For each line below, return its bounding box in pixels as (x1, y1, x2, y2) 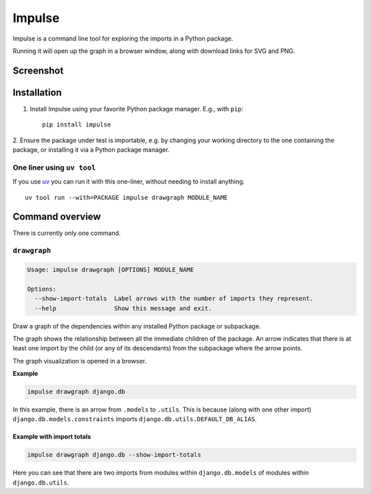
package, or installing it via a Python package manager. (12, 146, 170, 154)
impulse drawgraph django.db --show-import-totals (27, 451, 202, 459)
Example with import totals (12, 433, 91, 441)
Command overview (12, 211, 101, 223)
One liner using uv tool (12, 162, 96, 172)
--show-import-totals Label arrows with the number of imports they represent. (34, 295, 314, 302)
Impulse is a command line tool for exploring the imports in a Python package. (12, 34, 234, 43)
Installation (12, 87, 62, 98)
